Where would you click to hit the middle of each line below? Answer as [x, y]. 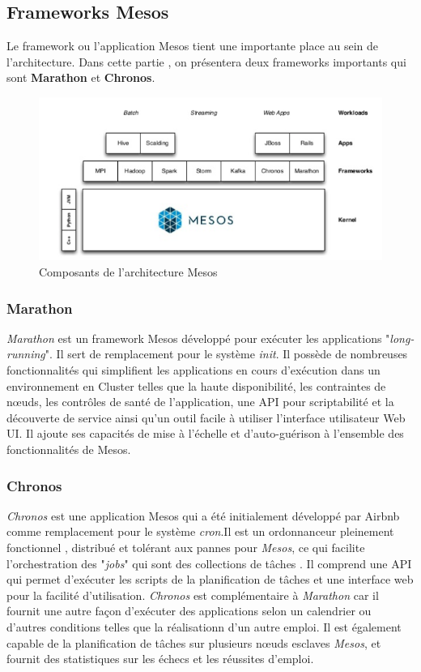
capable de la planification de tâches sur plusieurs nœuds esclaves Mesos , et [194, 642]
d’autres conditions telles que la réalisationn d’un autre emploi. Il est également [204, 627]
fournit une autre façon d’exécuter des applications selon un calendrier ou [189, 611]
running [26, 354]
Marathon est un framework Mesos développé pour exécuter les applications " [198, 338]
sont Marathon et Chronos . [81, 77]
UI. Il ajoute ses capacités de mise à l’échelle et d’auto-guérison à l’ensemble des [205, 433]
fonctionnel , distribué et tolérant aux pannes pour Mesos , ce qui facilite [186, 548]
